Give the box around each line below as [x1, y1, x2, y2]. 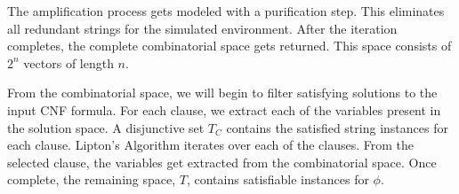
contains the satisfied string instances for [226, 118, 448, 136]
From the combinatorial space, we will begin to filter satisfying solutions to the [7, 83, 438, 102]
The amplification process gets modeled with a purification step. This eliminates [7, 2, 445, 19]
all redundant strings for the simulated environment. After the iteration [7, 19, 398, 37]
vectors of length [23, 53, 114, 72]
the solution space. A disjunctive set [7, 118, 205, 136]
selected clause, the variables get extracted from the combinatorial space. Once [7, 152, 437, 171]
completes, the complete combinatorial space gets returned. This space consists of [7, 36, 452, 55]
